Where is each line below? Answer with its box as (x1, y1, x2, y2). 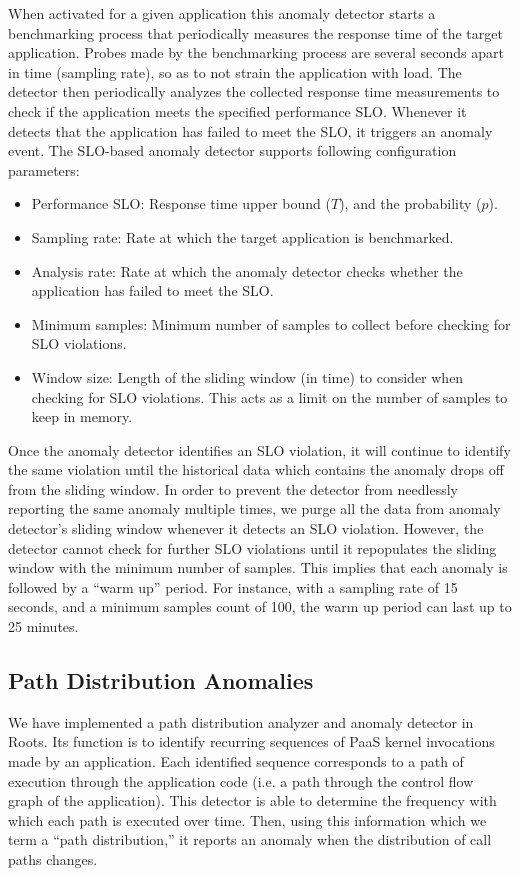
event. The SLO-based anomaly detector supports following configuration (8, 140, 457, 161)
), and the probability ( (339, 193, 482, 214)
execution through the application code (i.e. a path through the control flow (8, 770, 474, 791)
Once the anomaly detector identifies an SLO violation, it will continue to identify (8, 439, 511, 460)
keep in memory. (31, 406, 133, 427)
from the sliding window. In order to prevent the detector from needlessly (8, 478, 459, 499)
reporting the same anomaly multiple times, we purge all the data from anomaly (8, 498, 501, 519)
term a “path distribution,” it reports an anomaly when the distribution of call (8, 829, 492, 850)
